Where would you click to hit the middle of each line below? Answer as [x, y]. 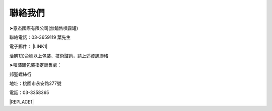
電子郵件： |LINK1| [28, 46]
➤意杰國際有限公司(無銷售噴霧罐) [44, 28]
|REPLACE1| [22, 102]
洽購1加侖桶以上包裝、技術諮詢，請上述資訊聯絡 [59, 56]
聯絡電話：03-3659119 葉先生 [40, 37]
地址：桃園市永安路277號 [35, 83]
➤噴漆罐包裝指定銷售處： [36, 65]
